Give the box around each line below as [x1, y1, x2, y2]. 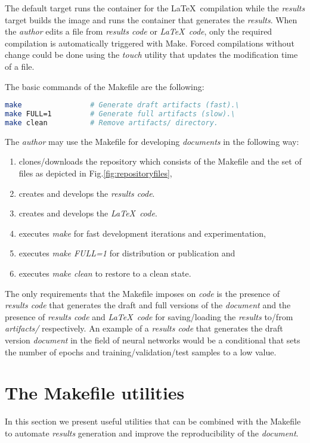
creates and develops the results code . [18, 187, 155, 199]
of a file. [5, 60, 35, 72]
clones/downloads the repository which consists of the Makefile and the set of [18, 155, 302, 168]
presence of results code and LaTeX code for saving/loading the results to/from [5, 310, 293, 323]
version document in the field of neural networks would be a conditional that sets [5, 333, 300, 346]
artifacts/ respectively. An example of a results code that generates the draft [5, 322, 283, 334]
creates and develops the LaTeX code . [18, 207, 157, 219]
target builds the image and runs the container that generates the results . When [5, 13, 297, 26]
